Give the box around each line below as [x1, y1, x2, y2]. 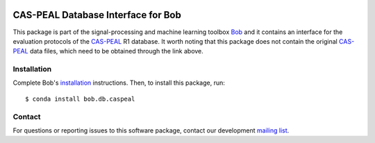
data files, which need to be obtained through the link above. [29, 47, 204, 56]
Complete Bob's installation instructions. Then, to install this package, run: [12, 78, 225, 87]
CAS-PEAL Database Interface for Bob [12, 9, 182, 21]
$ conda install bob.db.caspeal [25, 94, 135, 103]
